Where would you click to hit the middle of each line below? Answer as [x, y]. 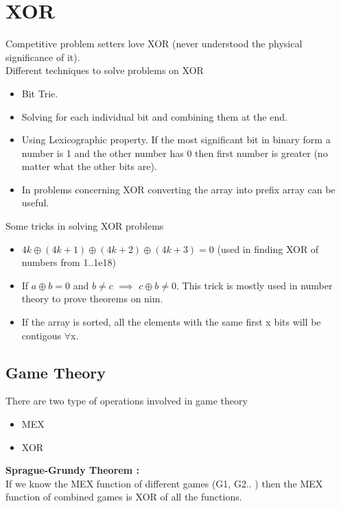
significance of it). [43, 57]
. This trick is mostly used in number [254, 285]
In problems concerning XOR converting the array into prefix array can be [178, 189]
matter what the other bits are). [89, 166]
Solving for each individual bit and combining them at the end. [154, 116]
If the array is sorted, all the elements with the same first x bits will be [171, 322]
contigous [42, 335]
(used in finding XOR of [268, 249]
